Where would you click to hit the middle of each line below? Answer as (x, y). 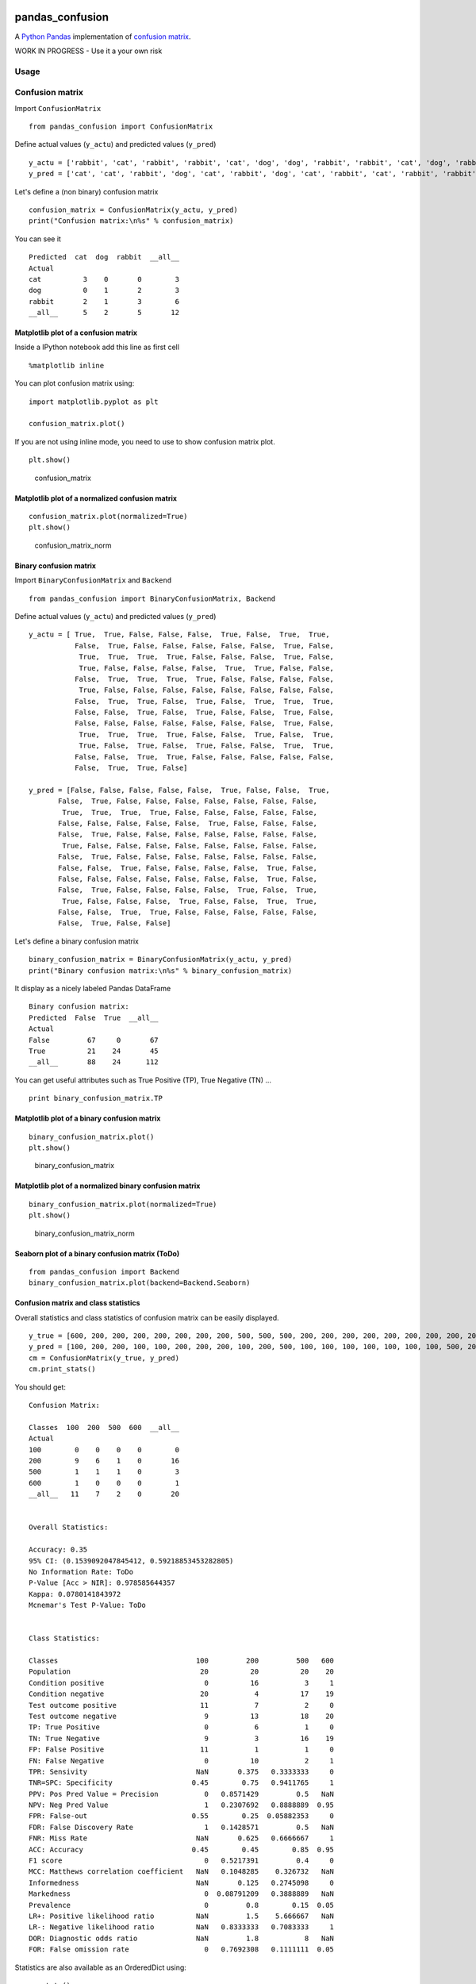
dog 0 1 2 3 (104, 290)
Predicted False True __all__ (94, 1017)
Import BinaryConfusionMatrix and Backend (93, 580)
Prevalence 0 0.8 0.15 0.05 (182, 1905)
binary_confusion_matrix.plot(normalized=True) (123, 1204)
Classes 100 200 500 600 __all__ (104, 1427)
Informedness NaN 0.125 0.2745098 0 (182, 1882)
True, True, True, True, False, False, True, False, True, (207, 734)
